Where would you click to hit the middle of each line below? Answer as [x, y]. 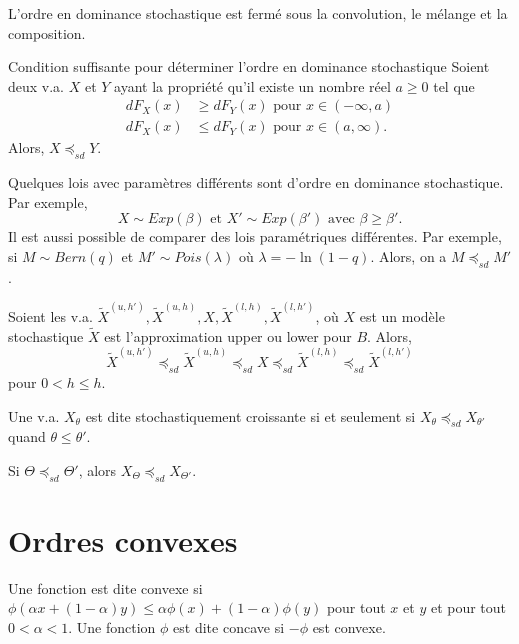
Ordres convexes [123, 539]
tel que [454, 85]
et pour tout [468, 607]
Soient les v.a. [50, 316]
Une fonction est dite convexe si [105, 587]
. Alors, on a [408, 256]
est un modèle [402, 316]
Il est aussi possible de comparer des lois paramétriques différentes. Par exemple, [255, 236]
